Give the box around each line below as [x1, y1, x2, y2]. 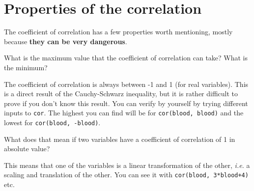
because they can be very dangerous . [4, 36, 127, 46]
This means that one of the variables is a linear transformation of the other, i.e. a [4, 160, 250, 170]
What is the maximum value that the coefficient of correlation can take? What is [4, 53, 248, 63]
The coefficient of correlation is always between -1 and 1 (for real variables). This [4, 79, 249, 89]
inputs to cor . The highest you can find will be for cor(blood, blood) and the [4, 108, 244, 118]
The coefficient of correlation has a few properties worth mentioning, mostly [4, 27, 233, 37]
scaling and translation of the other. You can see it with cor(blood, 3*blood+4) [4, 169, 249, 180]
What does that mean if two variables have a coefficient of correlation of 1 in [4, 134, 235, 144]
